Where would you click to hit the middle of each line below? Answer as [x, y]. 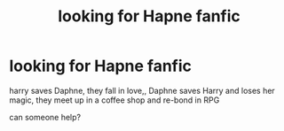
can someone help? [45, 117]
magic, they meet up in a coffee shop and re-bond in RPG [114, 100]
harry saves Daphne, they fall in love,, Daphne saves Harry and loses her [142, 90]
